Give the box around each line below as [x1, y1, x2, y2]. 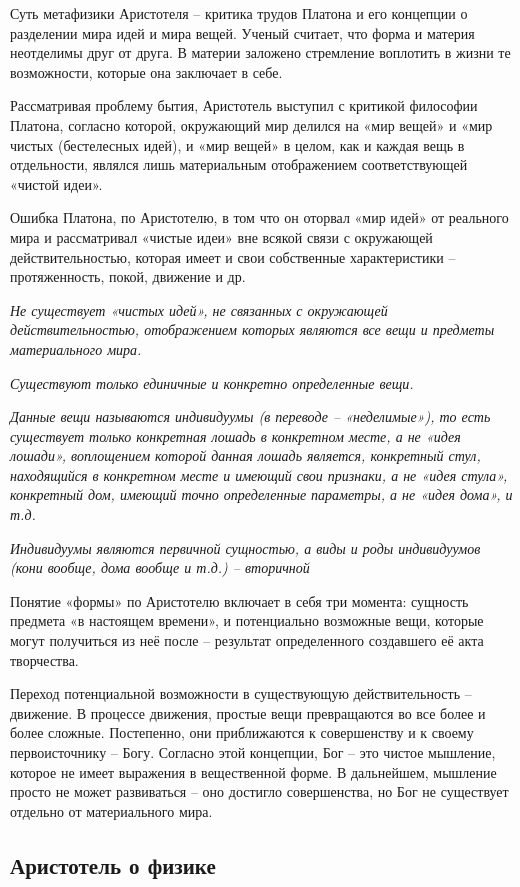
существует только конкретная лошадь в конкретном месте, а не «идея [10, 425, 461, 446]
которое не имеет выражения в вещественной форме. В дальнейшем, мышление [10, 761, 497, 782]
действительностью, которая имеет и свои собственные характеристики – [10, 246, 456, 267]
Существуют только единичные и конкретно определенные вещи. [10, 372, 414, 393]
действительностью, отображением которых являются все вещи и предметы [10, 319, 495, 340]
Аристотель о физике [10, 849, 216, 880]
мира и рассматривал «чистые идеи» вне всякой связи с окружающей [10, 226, 433, 247]
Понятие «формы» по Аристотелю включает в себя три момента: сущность [10, 590, 469, 611]
